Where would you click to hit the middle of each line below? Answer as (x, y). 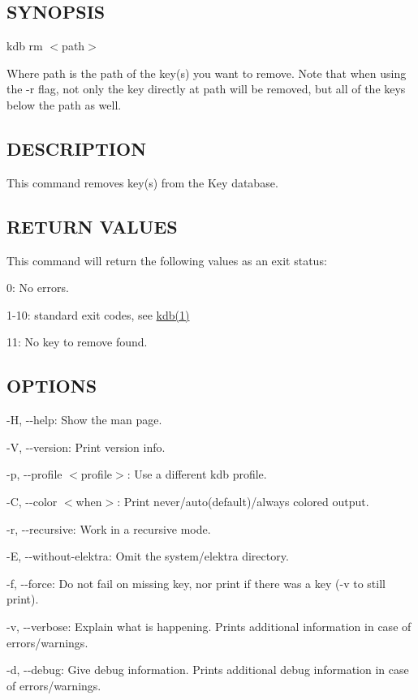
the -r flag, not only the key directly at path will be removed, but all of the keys (206, 89)
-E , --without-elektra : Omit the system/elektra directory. (148, 556)
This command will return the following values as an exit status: (167, 260)
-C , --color (32, 501)
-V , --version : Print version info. (86, 447)
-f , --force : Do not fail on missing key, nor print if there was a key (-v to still (196, 583)
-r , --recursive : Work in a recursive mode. (109, 528)
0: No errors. (38, 288)
